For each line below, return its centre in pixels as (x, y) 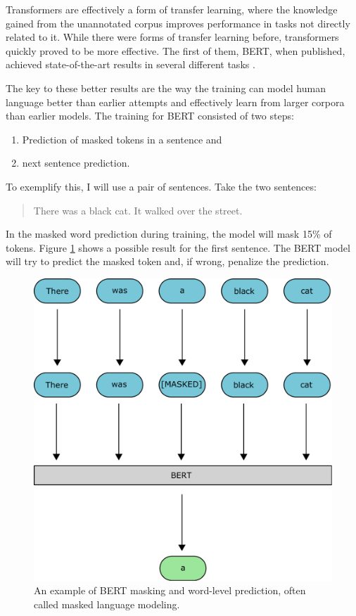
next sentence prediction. (76, 163)
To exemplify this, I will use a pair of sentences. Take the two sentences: (161, 186)
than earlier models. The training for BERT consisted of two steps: (150, 116)
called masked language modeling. (107, 604)
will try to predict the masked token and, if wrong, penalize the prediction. (167, 261)
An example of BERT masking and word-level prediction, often (170, 590)
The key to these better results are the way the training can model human (166, 88)
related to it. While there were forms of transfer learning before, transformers (172, 37)
